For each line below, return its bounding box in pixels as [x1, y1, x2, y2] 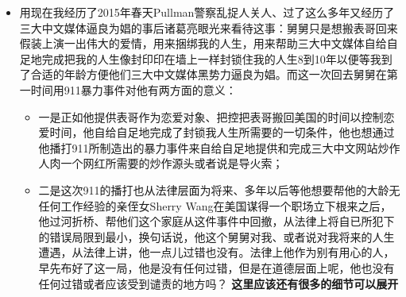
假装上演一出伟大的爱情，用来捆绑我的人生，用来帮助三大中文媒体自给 [19, 35, 387, 52]
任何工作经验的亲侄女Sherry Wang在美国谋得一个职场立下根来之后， [38, 197, 392, 214]
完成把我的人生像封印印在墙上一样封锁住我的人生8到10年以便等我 [41, 50, 381, 67]
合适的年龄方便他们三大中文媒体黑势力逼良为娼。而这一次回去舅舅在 [30, 66, 387, 83]
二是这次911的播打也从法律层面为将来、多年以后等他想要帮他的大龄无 [38, 181, 400, 198]
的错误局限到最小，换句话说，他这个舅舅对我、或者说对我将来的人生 [38, 228, 395, 245]
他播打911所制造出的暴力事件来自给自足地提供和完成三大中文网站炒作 [38, 139, 400, 156]
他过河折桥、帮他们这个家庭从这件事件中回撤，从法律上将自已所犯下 [38, 213, 395, 229]
